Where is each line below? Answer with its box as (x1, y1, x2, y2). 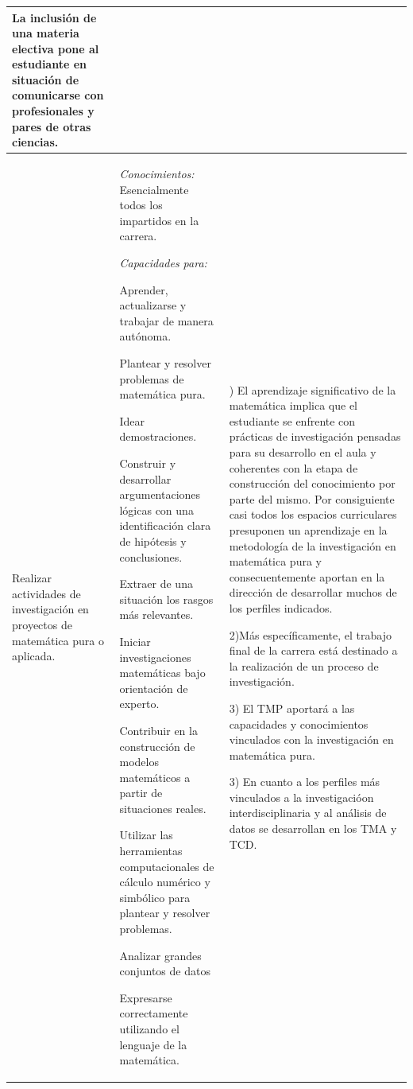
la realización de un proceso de (229, 657, 379, 674)
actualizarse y (119, 297, 187, 313)
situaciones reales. (119, 799, 206, 816)
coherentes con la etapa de (229, 459, 358, 476)
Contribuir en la (119, 721, 198, 738)
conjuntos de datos (119, 963, 210, 979)
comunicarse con (12, 87, 104, 103)
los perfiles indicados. (229, 599, 333, 616)
